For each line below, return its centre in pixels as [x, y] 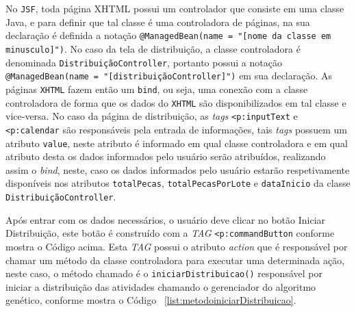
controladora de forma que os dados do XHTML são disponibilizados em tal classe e [176, 102]
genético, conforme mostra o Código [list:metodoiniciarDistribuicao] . [151, 300]
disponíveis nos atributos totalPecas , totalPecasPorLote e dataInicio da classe [178, 183]
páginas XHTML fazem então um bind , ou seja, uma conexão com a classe [157, 89]
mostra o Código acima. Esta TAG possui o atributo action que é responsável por [177, 246]
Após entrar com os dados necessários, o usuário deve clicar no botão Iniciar [166, 219]
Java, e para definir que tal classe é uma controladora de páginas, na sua [158, 22]
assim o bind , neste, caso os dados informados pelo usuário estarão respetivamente [178, 169]
